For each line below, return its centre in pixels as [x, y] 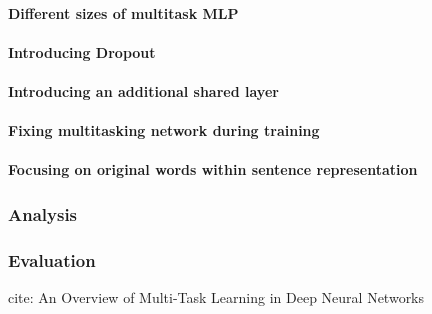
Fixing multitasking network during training [164, 130]
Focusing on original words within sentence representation [213, 169]
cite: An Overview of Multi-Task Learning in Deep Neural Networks [216, 297]
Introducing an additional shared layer [143, 90]
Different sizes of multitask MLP [123, 12]
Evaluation [52, 259]
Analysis [43, 213]
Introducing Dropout [82, 51]
